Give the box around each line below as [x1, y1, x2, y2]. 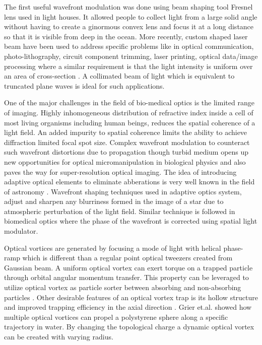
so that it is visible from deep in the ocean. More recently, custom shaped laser [4, 31, 248, 41]
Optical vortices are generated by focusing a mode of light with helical [4, 242, 221, 253]
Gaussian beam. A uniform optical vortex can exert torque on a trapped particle [4, 262, 253, 272]
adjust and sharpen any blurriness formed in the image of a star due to [4, 196, 224, 206]
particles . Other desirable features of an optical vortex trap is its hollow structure [4, 292, 258, 302]
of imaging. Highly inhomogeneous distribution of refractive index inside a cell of [4, 107, 253, 117]
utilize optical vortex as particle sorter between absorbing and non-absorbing [4, 282, 241, 293]
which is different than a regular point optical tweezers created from [22, 252, 233, 263]
